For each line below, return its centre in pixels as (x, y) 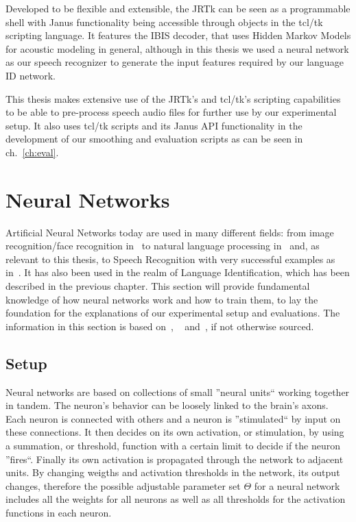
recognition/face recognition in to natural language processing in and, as (163, 246)
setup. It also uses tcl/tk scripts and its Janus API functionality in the (154, 125)
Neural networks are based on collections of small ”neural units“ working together (178, 391)
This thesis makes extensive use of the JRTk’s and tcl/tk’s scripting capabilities (173, 98)
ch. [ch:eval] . (32, 152)
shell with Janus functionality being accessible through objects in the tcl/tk (164, 22)
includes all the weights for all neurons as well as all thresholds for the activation (176, 499)
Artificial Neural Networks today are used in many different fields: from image (170, 232)
